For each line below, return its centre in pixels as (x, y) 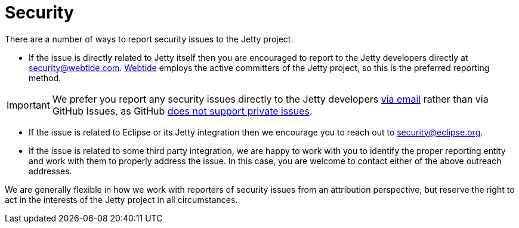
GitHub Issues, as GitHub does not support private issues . (182, 111)
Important (28, 105)
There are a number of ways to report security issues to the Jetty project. (149, 39)
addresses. (50, 171)
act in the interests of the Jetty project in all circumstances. (121, 199)
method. (45, 78)
